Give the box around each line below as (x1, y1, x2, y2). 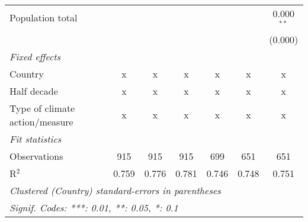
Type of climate (9, 101, 75, 115)
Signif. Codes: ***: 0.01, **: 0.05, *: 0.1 (9, 200, 178, 214)
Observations (9, 149, 63, 163)
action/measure (9, 114, 73, 128)
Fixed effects (9, 49, 61, 63)
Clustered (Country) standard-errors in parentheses (9, 183, 221, 197)
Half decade (9, 83, 58, 98)
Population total (9, 11, 78, 25)
